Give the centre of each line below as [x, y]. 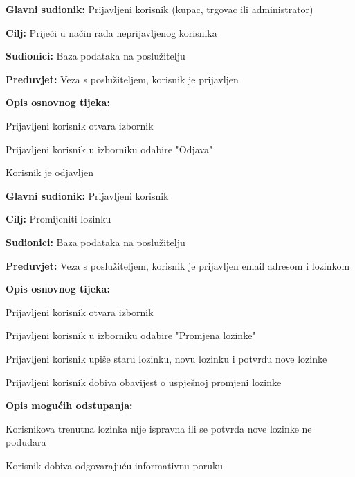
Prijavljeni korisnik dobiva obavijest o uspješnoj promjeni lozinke [144, 382]
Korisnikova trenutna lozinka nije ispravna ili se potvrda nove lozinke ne [159, 428]
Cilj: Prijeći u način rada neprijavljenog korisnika [111, 32]
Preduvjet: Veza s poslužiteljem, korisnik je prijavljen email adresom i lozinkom [178, 265]
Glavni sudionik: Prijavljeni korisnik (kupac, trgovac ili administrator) [160, 9]
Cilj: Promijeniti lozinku [58, 219]
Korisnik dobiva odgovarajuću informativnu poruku [115, 465]
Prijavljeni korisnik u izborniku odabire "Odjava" [109, 149]
